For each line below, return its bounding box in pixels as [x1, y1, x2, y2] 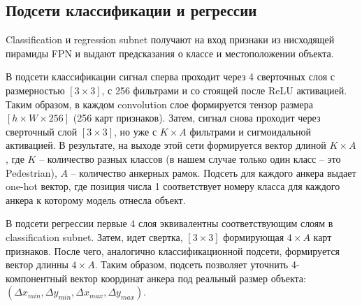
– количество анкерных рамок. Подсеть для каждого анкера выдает [71, 165, 356, 180]
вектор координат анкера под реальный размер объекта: [70, 270, 306, 285]
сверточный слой [6, 124, 78, 138]
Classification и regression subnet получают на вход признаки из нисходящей [6, 32, 335, 47]
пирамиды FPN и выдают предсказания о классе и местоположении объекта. [6, 45, 334, 60]
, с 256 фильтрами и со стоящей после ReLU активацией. [101, 82, 347, 97]
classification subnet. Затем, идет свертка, [6, 229, 183, 244]
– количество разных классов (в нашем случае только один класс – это [39, 151, 341, 166]
